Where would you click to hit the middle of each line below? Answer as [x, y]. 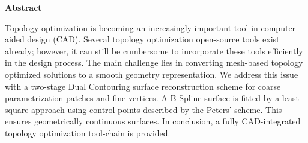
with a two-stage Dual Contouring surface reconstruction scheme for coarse [143, 86]
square [17, 109]
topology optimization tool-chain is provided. [88, 133]
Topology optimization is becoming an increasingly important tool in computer [150, 27]
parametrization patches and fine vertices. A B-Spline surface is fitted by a [142, 98]
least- [292, 98]
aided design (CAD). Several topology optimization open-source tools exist [142, 39]
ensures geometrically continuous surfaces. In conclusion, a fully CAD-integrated [153, 121]
